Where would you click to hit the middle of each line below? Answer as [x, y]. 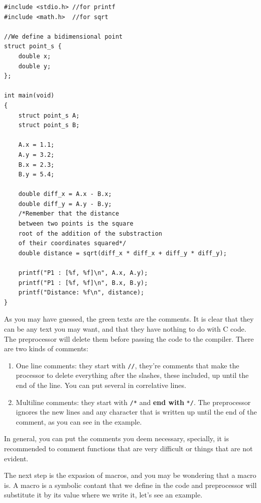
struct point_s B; [49, 125]
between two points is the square [76, 224]
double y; [35, 66]
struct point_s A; [49, 115]
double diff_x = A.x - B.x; [65, 194]
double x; [35, 56]
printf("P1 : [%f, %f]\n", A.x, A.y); [83, 273]
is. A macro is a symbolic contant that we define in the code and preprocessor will [130, 485]
